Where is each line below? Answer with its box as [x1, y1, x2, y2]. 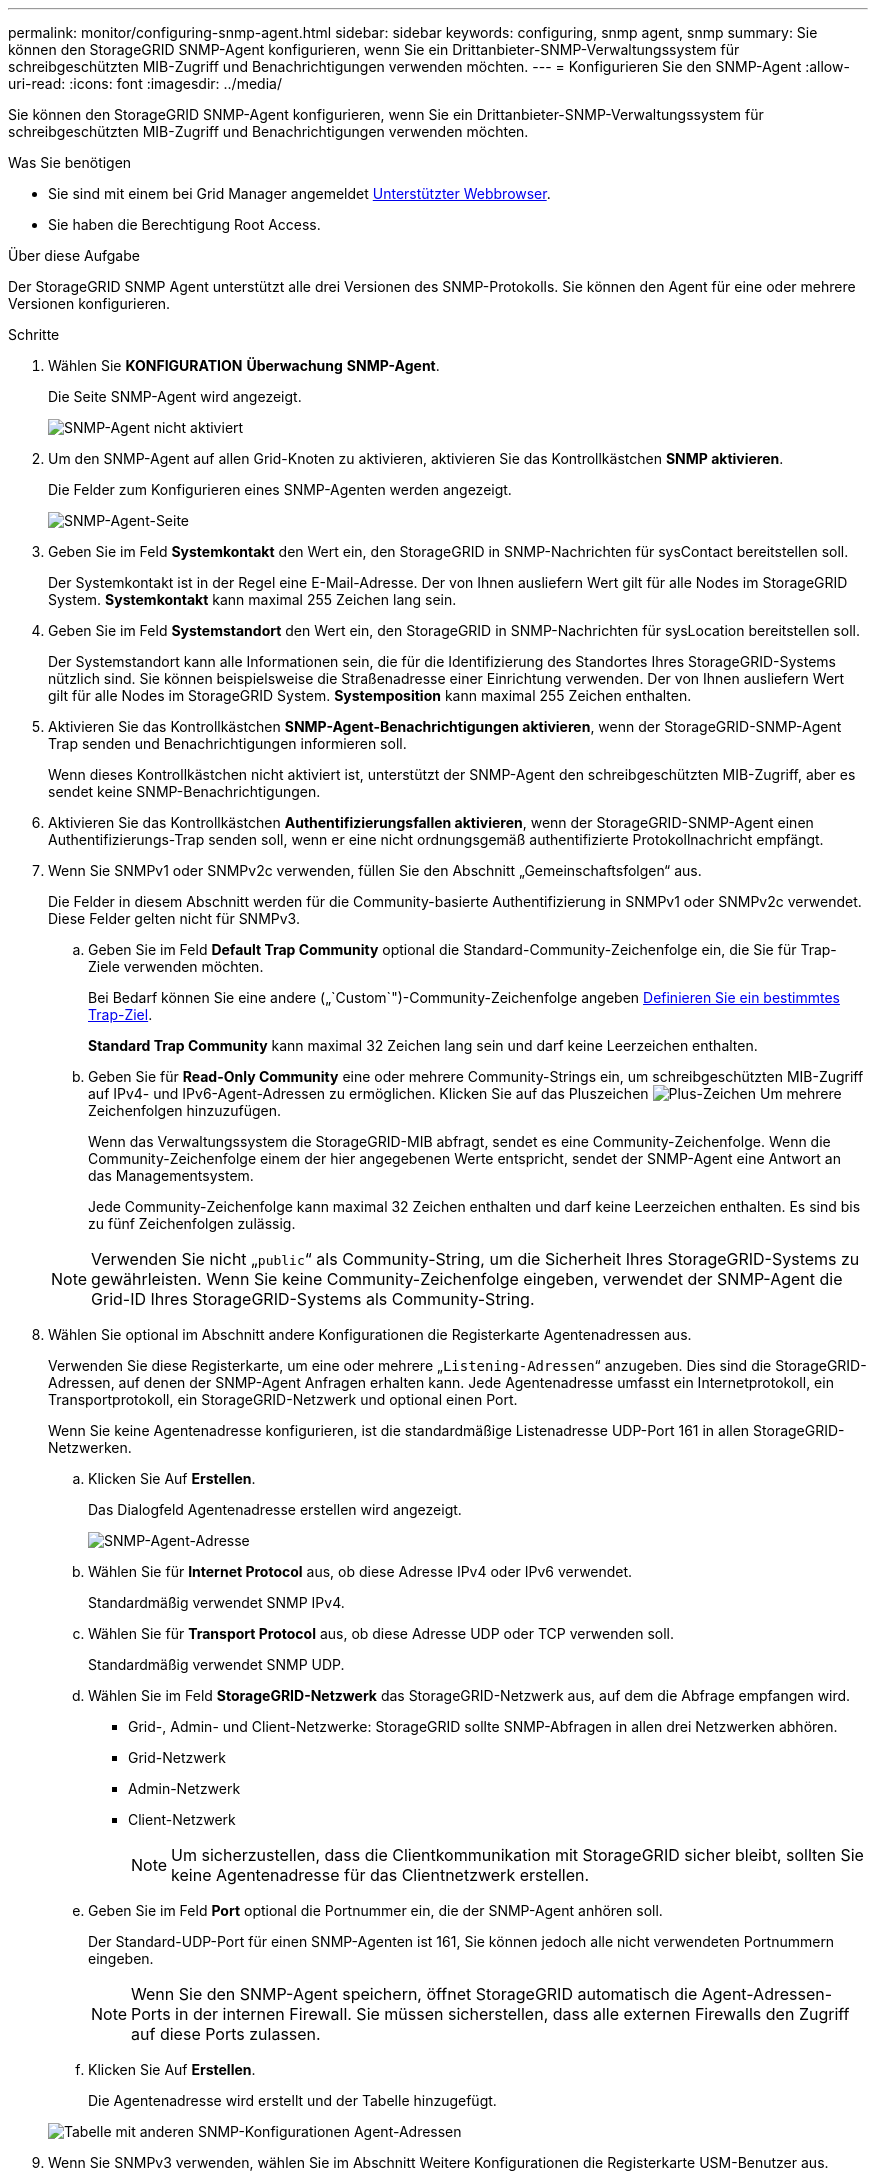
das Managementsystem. [88, 1167, 254, 1184]
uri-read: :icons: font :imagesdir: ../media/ [8, 75, 282, 92]
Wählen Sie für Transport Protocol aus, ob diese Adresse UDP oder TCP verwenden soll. [88, 1625, 674, 1642]
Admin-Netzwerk [128, 1780, 241, 1797]
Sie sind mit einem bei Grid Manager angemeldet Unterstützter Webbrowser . [48, 185, 551, 202]
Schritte [8, 326, 60, 343]
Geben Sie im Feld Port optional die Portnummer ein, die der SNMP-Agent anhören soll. [88, 1902, 663, 1919]
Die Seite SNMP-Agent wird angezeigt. [48, 388, 302, 405]
